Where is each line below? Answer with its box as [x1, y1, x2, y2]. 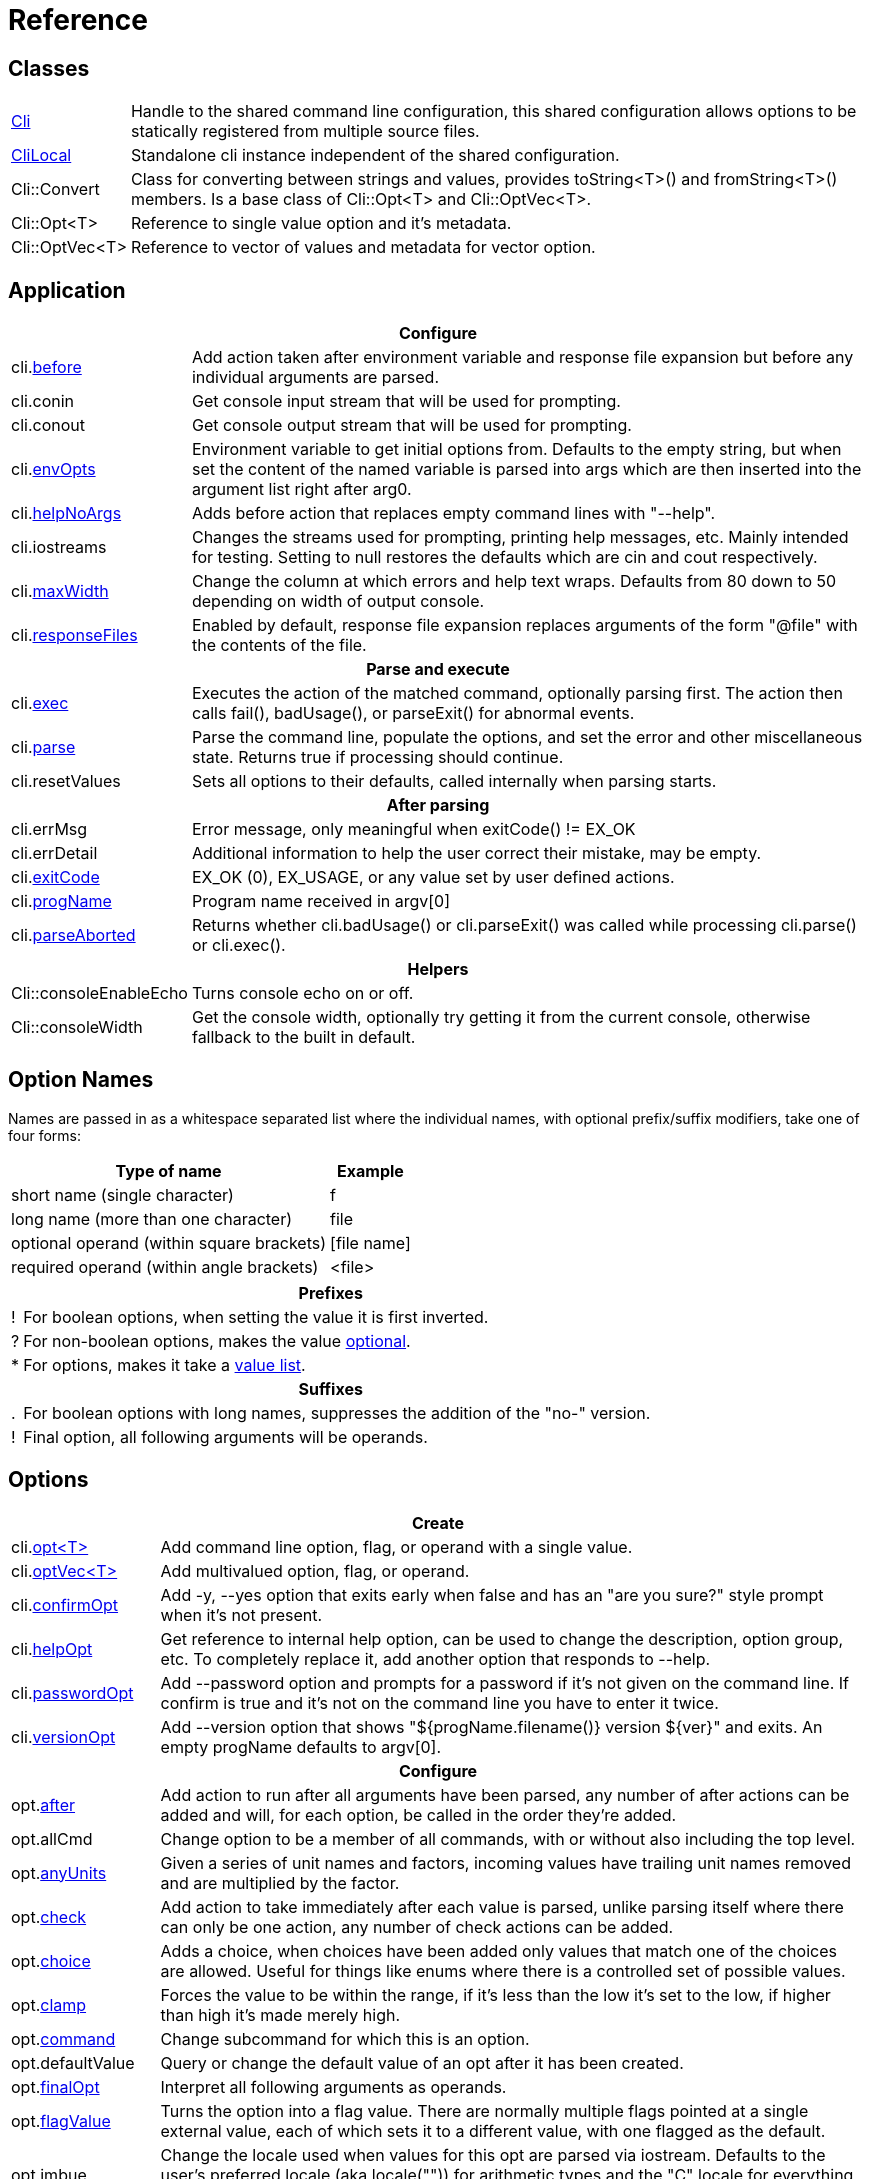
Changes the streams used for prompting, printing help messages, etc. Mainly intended [191, 527, 849, 548]
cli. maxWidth [11, 581, 109, 602]
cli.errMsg [11, 819, 88, 840]
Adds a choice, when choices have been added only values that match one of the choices [160, 1940, 837, 1961]
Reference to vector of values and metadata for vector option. [130, 237, 596, 258]
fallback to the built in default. [191, 1027, 416, 1048]
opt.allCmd [11, 1828, 93, 1849]
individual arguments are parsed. [191, 367, 439, 388]
